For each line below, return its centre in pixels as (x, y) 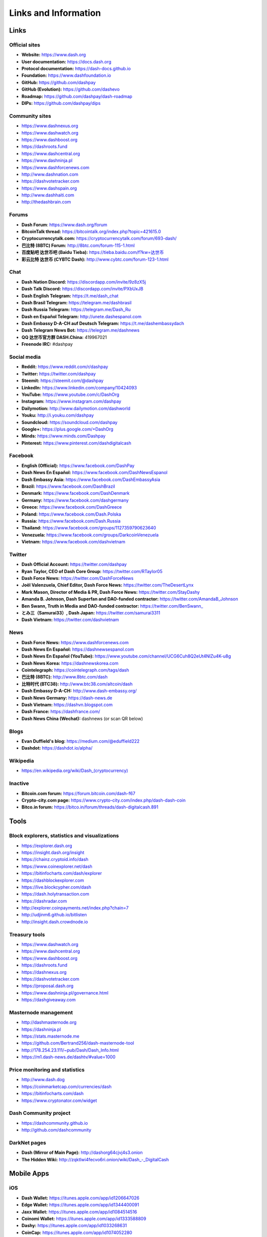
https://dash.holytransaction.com (55, 894)
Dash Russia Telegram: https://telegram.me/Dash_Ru (76, 310)
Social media (25, 357)
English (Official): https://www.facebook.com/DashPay (78, 466)
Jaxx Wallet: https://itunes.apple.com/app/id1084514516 (79, 1212)
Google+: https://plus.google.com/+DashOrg (67, 429)
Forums (19, 215)
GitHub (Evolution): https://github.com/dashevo (70, 90)
